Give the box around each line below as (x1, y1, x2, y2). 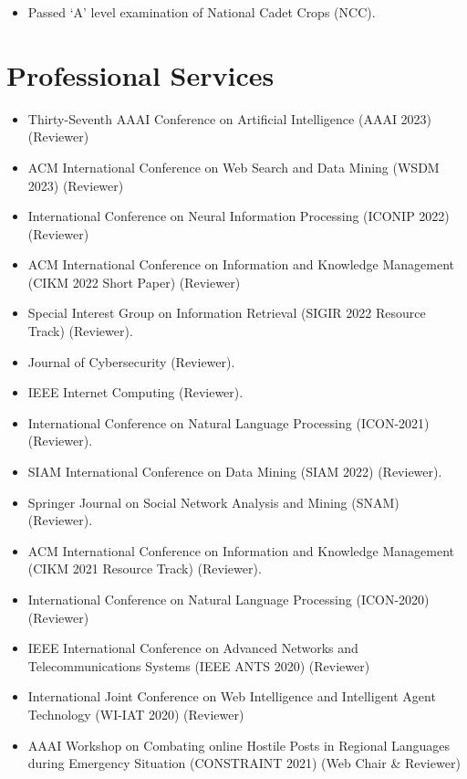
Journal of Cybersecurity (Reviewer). (27, 352, 235, 371)
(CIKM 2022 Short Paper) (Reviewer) (27, 272, 241, 291)
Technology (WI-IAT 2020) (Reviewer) (27, 704, 244, 723)
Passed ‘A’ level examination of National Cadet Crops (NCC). (27, 3, 376, 21)
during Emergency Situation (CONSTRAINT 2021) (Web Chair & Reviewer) (27, 753, 461, 773)
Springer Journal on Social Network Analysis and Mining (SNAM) (27, 492, 400, 511)
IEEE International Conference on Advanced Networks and (27, 638, 358, 658)
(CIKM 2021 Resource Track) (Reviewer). (27, 559, 262, 578)
